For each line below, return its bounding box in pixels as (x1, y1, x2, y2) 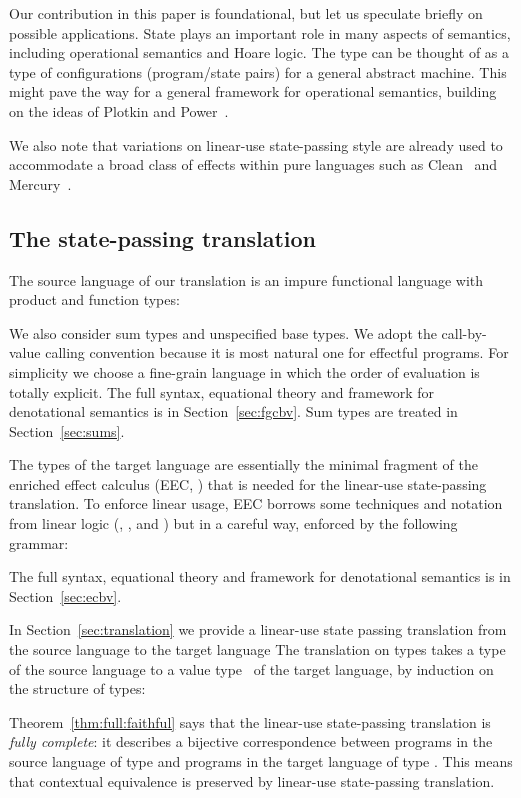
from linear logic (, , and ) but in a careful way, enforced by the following (9, 513, 458, 534)
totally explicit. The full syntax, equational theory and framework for (9, 381, 434, 402)
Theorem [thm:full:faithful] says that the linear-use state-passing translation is (9, 711, 491, 732)
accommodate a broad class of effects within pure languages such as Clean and (9, 154, 498, 175)
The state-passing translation (9, 222, 316, 253)
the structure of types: (9, 678, 146, 699)
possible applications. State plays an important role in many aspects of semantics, (9, 22, 511, 43)
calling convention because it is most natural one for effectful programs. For (45, 342, 509, 363)
